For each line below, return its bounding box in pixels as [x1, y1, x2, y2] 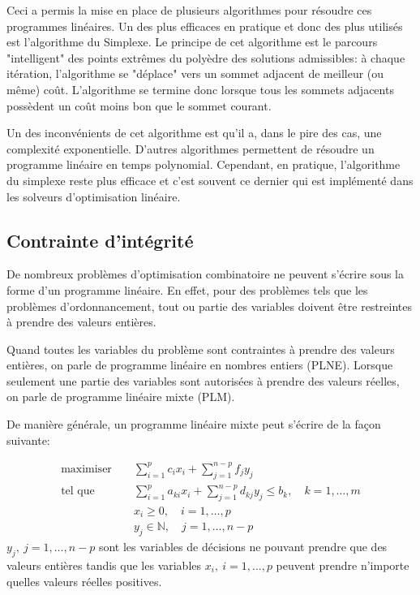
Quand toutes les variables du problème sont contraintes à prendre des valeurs [6, 340, 395, 357]
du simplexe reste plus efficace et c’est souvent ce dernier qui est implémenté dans [6, 171, 414, 188]
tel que [61, 485, 95, 498]
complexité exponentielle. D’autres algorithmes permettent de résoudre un [6, 140, 375, 157]
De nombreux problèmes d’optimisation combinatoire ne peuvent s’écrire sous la [6, 265, 404, 282]
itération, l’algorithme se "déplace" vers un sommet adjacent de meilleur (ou [6, 65, 384, 82]
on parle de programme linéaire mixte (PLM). [6, 388, 235, 405]
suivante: [6, 431, 50, 448]
